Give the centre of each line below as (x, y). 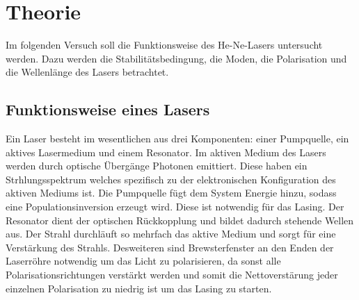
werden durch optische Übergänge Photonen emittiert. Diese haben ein (157, 166)
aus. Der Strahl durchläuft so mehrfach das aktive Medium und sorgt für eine (171, 234)
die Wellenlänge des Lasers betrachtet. (87, 72)
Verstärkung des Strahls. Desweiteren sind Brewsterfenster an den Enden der (170, 247)
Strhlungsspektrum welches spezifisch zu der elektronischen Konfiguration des (171, 179)
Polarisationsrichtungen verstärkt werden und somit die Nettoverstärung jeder (172, 275)
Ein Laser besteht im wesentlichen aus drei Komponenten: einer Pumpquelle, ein (177, 139)
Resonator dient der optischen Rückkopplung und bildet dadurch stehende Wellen (180, 220)
